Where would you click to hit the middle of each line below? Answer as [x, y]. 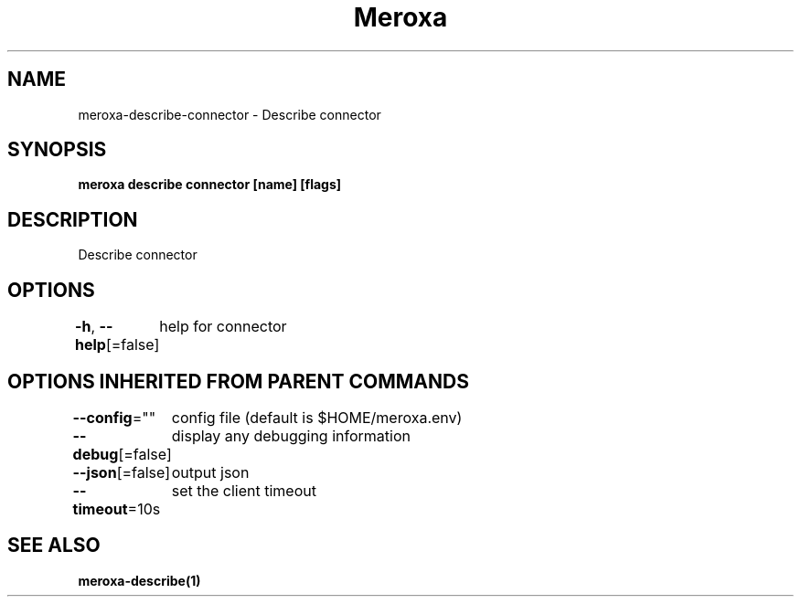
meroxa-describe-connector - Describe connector [230, 114]
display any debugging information [291, 435]
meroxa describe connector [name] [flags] [210, 185]
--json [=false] [122, 472]
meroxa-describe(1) [139, 580]
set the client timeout [244, 490]
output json [210, 472]
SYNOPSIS [57, 150]
